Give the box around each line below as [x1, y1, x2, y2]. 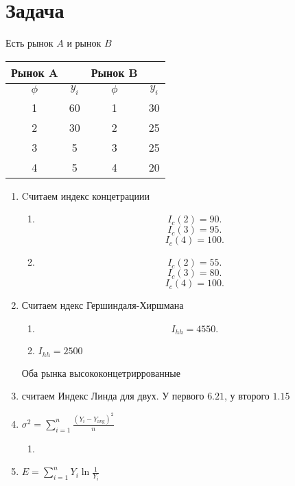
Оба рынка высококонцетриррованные [21, 365, 180, 380]
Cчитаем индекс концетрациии [21, 188, 150, 202]
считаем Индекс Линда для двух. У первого [21, 389, 204, 403]
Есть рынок [5, 36, 54, 50]
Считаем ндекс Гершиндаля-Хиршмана [21, 298, 184, 312]
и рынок [67, 36, 102, 50]
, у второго [224, 389, 270, 403]
